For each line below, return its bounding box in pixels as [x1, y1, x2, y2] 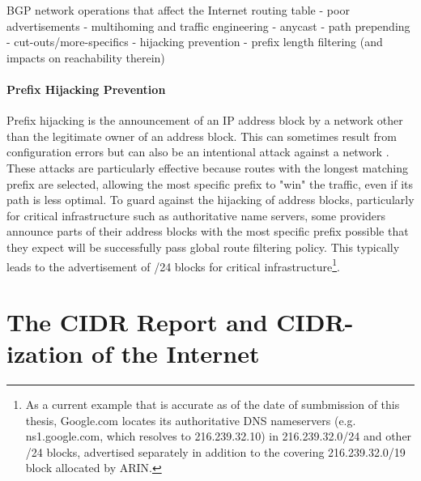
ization [6, 337, 83, 370]
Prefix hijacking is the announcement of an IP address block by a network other [6, 112, 403, 129]
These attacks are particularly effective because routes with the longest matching [6, 159, 408, 176]
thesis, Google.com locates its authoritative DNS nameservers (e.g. [25, 411, 356, 428]
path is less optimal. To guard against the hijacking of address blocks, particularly [6, 191, 415, 208]
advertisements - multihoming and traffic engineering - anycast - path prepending [6, 17, 410, 34]
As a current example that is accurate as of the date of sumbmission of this [25, 396, 400, 413]
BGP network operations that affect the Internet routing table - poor [6, 2, 350, 18]
